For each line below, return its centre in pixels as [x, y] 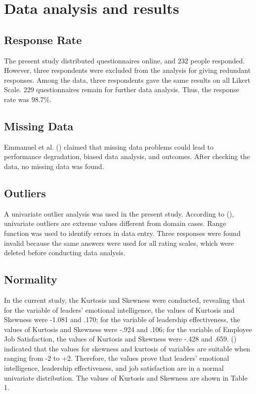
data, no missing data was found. [54, 166]
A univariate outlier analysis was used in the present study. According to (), [119, 213]
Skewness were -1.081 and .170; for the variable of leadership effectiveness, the [122, 319]
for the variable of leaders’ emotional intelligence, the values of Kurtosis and [119, 310]
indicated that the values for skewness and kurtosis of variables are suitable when [127, 348]
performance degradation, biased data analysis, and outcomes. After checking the [127, 156]
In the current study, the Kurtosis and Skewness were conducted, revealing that [125, 300]
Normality [31, 279]
